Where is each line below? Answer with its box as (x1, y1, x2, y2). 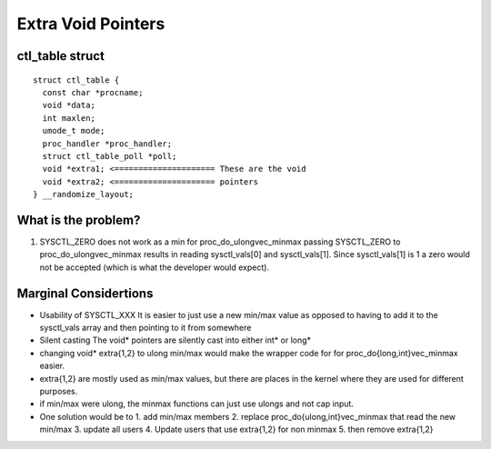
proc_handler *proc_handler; (42, 138, 173, 149)
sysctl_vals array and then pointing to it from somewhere (39, 323, 252, 334)
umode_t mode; (42, 125, 105, 136)
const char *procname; (42, 87, 144, 97)
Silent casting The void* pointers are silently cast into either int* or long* (39, 334, 312, 345)
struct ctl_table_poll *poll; (42, 151, 177, 161)
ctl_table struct (16, 48, 105, 64)
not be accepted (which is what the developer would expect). (39, 262, 270, 273)
